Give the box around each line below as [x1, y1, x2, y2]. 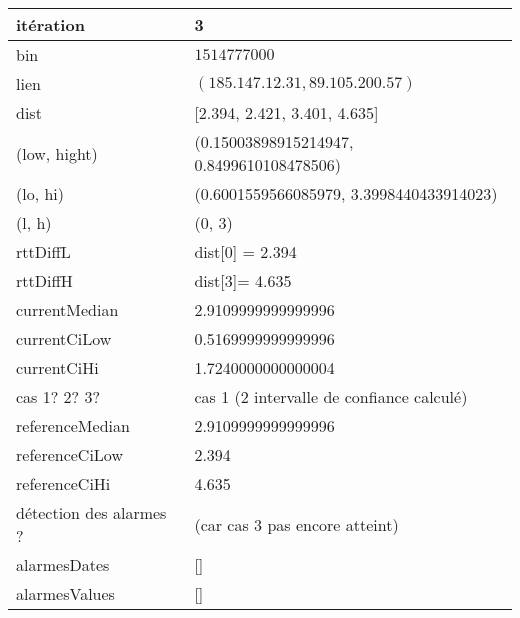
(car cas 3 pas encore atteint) [194, 512, 399, 536]
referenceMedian [16, 414, 130, 437]
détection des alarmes [16, 501, 167, 524]
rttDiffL [16, 240, 71, 263]
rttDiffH [16, 269, 73, 292]
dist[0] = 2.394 [194, 240, 297, 263]
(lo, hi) [16, 182, 65, 205]
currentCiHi [16, 356, 99, 379]
